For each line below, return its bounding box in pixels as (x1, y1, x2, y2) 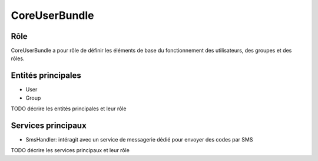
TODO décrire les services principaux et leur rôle (11, 147, 130, 154)
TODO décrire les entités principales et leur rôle (11, 105, 127, 112)
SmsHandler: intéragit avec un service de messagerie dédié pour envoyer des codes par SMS (25, 136, 253, 143)
